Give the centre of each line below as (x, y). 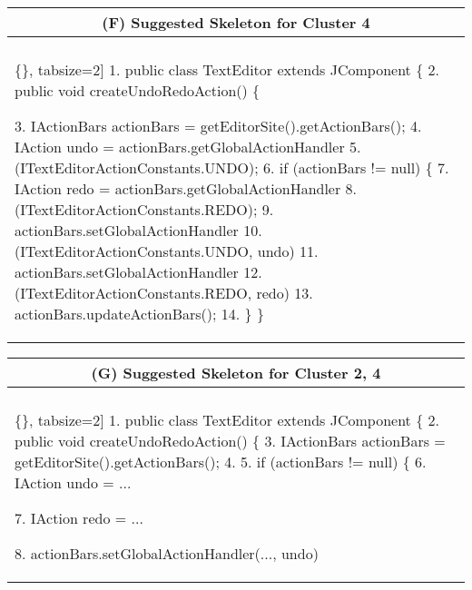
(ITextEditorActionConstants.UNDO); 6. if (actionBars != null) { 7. (232, 167)
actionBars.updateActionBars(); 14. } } (139, 314)
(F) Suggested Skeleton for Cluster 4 (236, 22)
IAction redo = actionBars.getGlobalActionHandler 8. (186, 188)
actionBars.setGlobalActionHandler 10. (138, 230)
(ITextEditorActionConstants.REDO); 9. (144, 209)
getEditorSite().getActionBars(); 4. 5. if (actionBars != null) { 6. (221, 462)
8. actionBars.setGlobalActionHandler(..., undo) (167, 553)
